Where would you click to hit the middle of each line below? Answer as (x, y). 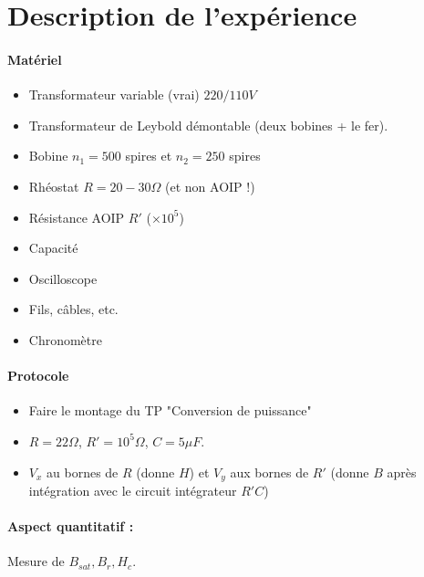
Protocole (38, 376)
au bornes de (83, 472)
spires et (149, 156)
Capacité (53, 248)
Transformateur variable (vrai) (114, 94)
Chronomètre (65, 339)
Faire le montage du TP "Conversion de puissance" (170, 410)
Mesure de (36, 561)
